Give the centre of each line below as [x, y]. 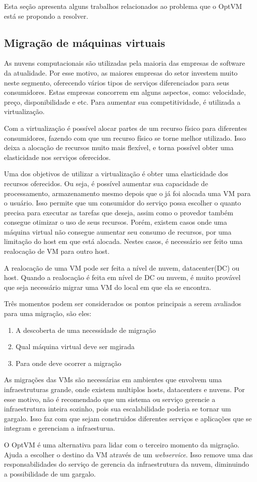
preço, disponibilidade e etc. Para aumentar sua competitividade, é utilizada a [122, 101]
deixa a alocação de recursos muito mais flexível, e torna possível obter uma [119, 147]
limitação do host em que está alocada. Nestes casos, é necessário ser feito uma [123, 241]
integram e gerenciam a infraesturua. [60, 428]
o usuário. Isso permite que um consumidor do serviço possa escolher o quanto [123, 203]
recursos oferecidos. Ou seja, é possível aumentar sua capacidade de [106, 183]
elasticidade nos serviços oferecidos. [57, 157]
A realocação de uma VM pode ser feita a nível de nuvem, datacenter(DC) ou [122, 267]
